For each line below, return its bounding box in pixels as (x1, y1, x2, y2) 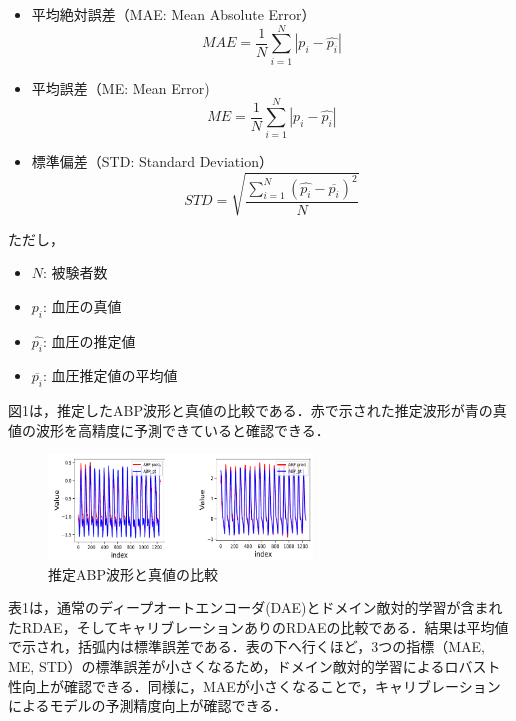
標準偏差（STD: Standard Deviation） (31, 151, 273, 172)
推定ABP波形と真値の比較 (48, 563, 218, 584)
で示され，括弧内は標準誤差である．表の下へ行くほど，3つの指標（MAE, (8, 636, 485, 657)
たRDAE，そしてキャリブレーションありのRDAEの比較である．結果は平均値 (8, 616, 509, 637)
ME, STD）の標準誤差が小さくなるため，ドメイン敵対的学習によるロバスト (8, 655, 501, 676)
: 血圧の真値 (43, 295, 122, 316)
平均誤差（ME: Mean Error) (31, 77, 210, 98)
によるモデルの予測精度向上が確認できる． (8, 695, 288, 716)
